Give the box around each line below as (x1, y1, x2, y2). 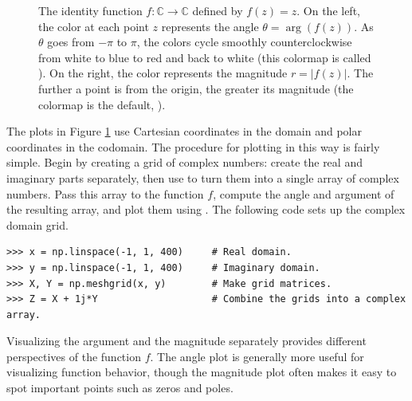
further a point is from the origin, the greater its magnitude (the (38, 80, 354, 96)
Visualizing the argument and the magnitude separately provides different (6, 332, 367, 349)
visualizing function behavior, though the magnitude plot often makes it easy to (6, 364, 397, 380)
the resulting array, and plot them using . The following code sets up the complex (6, 201, 406, 218)
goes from (47, 33, 95, 50)
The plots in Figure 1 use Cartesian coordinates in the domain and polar (6, 123, 362, 140)
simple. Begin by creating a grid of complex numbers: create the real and (6, 154, 363, 171)
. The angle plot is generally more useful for (150, 348, 364, 364)
